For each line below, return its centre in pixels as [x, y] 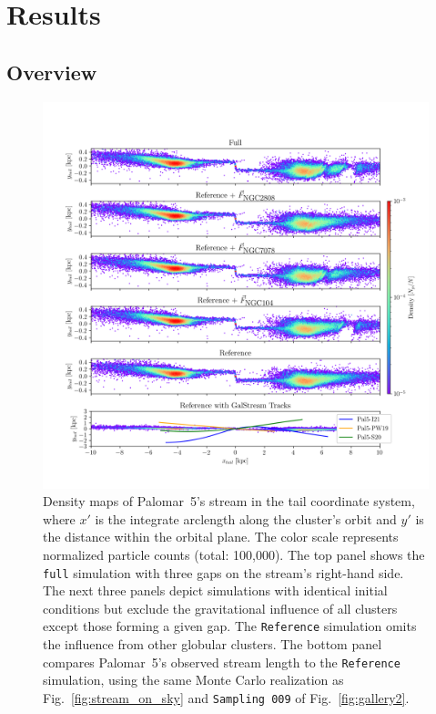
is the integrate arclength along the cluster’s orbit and [246, 518]
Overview [52, 72]
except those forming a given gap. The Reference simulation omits [230, 626]
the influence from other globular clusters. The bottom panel [213, 644]
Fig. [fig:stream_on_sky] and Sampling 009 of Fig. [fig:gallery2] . [226, 697]
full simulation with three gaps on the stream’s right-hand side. [223, 572]
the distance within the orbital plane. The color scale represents [221, 537]
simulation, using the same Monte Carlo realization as [193, 680]
